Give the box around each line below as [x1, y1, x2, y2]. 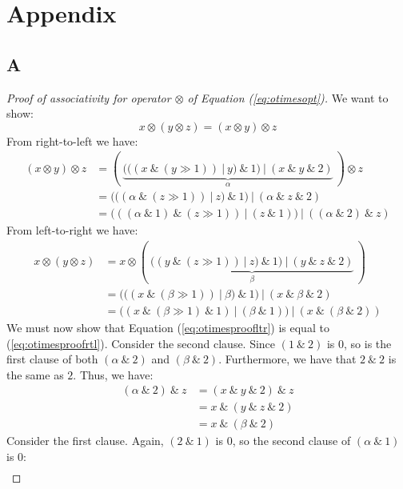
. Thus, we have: [73, 366, 154, 383]
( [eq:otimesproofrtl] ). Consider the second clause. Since [6, 335, 276, 351]
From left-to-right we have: [6, 222, 138, 238]
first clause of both [6, 351, 98, 367]
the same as [6, 366, 64, 383]
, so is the [344, 335, 392, 351]
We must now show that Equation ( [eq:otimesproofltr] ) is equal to [6, 319, 329, 336]
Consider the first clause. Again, [6, 432, 164, 449]
